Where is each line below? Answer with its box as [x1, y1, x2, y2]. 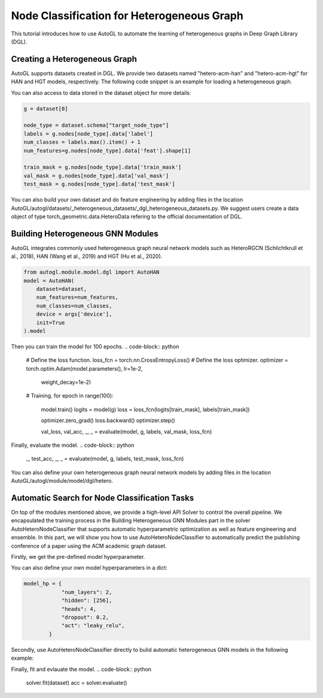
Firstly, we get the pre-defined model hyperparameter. [11, 553, 145, 561]
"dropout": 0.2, [61, 613, 109, 621]
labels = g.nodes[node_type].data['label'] [23, 130, 154, 137]
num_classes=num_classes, [36, 302, 112, 309]
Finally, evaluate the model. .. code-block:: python [11, 441, 135, 449]
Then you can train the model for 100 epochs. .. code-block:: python [11, 342, 179, 350]
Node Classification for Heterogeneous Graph [11, 9, 243, 22]
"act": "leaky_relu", [61, 622, 125, 629]
